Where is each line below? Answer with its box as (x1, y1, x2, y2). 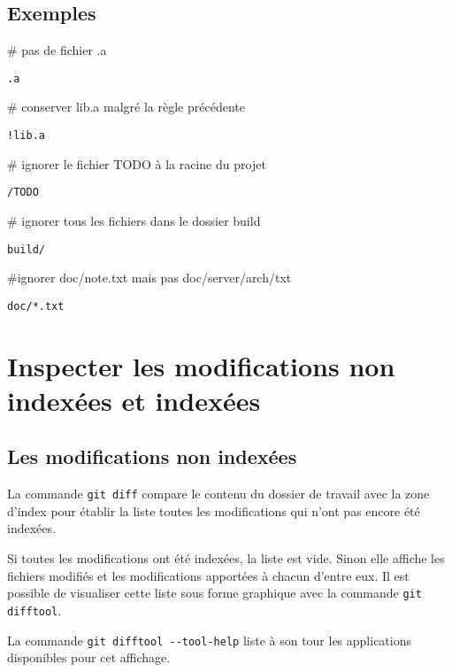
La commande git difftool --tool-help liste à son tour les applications (7, 630, 411, 649)
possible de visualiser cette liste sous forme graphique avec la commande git (7, 583, 422, 602)
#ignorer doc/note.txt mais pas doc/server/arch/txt (7, 268, 292, 287)
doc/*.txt (7, 299, 65, 313)
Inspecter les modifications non (7, 347, 395, 383)
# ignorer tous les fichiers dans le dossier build (7, 211, 261, 229)
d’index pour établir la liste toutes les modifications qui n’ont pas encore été (7, 501, 420, 520)
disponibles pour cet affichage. (7, 648, 171, 667)
